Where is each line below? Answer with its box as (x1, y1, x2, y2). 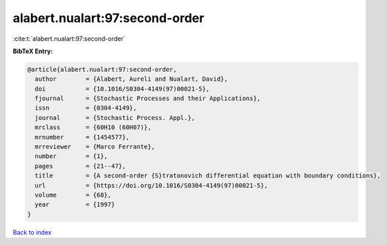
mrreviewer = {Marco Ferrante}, (35, 143, 155, 151)
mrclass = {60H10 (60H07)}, (35, 124, 152, 131)
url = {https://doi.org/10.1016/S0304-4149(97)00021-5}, (35, 182, 268, 189)
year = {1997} (35, 201, 115, 208)
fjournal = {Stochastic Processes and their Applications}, (35, 95, 261, 103)
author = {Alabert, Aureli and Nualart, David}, (35, 75, 228, 83)
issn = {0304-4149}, (35, 104, 138, 112)
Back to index (12, 228, 52, 236)
